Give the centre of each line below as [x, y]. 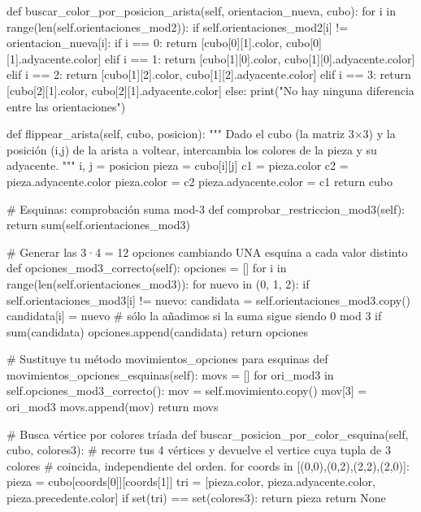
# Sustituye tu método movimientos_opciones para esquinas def [167, 359]
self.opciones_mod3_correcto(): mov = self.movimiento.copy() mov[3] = [187, 391]
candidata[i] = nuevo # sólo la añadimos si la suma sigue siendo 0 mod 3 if [194, 316]
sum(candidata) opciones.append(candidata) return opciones [157, 331]
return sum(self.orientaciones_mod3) [98, 225]
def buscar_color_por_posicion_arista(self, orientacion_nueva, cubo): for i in [201, 11]
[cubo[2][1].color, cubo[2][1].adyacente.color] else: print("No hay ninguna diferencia [210, 90]
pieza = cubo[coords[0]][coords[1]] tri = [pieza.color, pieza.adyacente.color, [191, 482]
